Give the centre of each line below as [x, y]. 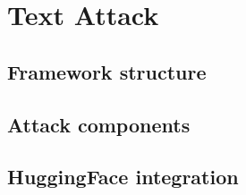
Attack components [99, 124]
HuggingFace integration [123, 177]
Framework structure [107, 71]
